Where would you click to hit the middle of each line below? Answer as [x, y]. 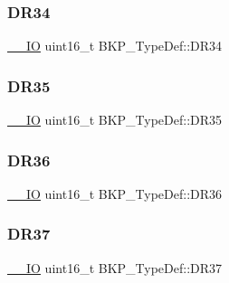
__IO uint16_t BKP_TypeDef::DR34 [115, 46]
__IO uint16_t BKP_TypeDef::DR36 [115, 193]
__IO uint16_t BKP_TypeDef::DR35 [115, 120]
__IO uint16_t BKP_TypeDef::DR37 [115, 267]
